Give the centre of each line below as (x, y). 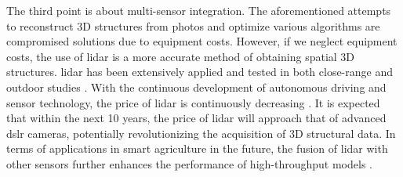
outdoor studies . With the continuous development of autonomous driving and (196, 87)
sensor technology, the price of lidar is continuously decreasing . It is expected (193, 102)
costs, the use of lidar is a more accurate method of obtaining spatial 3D (181, 56)
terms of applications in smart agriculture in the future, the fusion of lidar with (197, 148)
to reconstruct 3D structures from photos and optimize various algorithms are (193, 25)
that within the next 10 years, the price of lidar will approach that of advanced (196, 118)
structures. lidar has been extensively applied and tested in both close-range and (200, 72)
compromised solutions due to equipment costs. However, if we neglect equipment (202, 41)
